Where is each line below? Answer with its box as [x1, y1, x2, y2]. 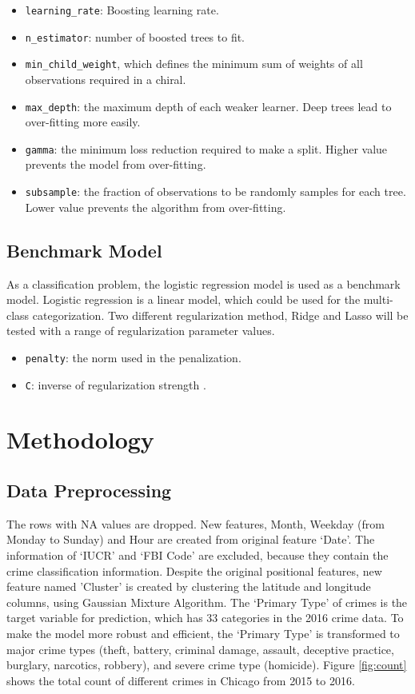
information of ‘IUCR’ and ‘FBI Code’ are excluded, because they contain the [6, 546, 389, 563]
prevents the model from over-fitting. [25, 156, 206, 173]
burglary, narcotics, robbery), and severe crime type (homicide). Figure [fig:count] [6, 656, 407, 673]
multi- [363, 291, 393, 308]
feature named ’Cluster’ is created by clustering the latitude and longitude [6, 578, 371, 595]
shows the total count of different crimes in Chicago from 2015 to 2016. [6, 672, 355, 688]
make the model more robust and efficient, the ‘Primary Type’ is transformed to [6, 624, 400, 641]
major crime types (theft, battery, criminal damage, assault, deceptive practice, [6, 640, 394, 657]
